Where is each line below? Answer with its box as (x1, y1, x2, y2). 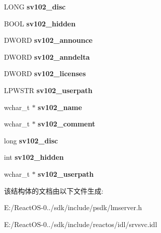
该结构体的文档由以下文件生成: (4, 185, 103, 196)
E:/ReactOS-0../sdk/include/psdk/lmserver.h (4, 202, 142, 213)
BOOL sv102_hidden (4, 18, 76, 28)
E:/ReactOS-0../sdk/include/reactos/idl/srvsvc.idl (4, 219, 158, 229)
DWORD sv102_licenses (4, 68, 86, 79)
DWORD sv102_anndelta (4, 51, 90, 62)
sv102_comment (38, 118, 95, 129)
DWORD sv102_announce (4, 35, 93, 45)
